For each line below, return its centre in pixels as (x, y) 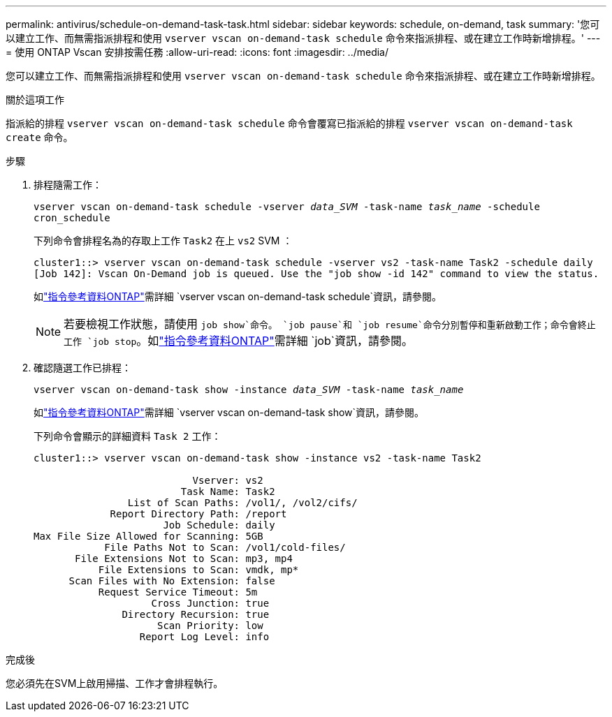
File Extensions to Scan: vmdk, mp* (198, 570)
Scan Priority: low (210, 626)
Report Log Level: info (204, 637)
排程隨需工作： (68, 185)
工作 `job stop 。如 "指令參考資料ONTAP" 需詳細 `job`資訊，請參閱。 (238, 341)
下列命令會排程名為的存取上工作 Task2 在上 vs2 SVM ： (163, 241)
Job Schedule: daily (219, 525)
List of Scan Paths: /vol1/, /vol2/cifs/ (242, 503)
